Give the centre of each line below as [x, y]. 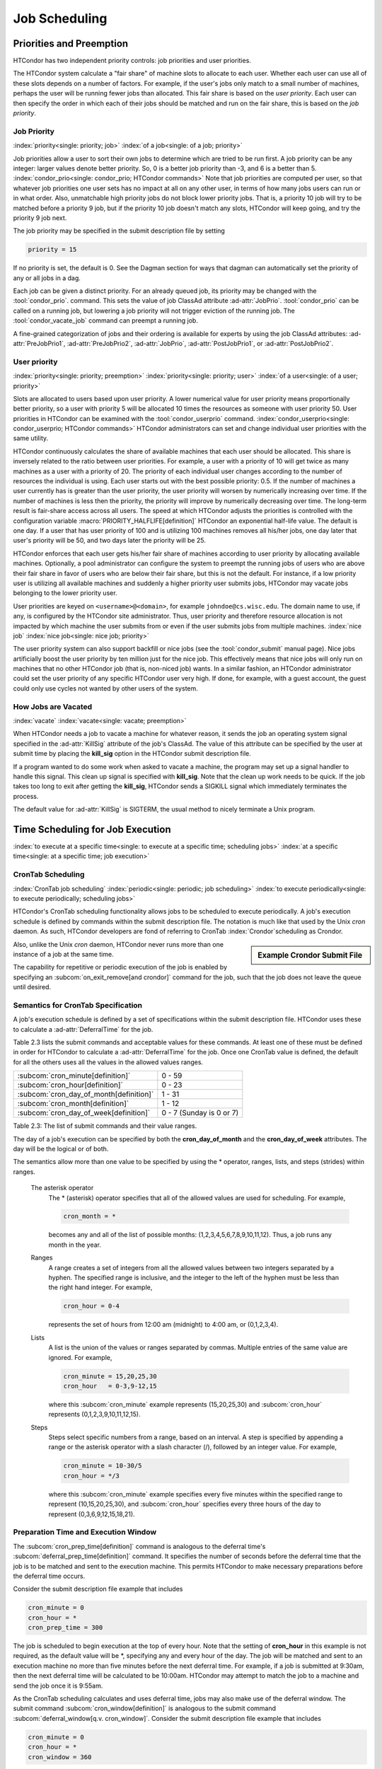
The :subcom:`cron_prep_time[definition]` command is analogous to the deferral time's [139, 1546]
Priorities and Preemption [71, 44]
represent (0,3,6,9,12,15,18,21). [92, 1514]
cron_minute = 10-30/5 [103, 1466]
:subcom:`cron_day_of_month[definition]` [86, 1095]
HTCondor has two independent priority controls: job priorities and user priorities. [132, 61]
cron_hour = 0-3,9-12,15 [110, 1386]
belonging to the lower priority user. [65, 593]
